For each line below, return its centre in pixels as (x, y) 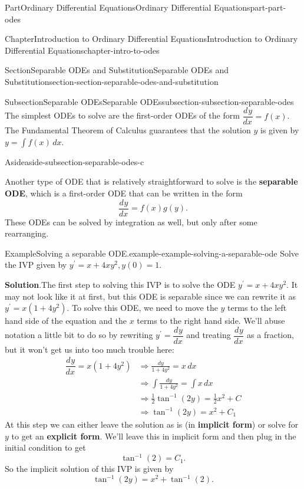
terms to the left (257, 308)
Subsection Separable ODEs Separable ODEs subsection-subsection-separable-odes (149, 101)
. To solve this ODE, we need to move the (142, 308)
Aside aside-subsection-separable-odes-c (75, 161)
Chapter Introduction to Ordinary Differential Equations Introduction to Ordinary (151, 39)
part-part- (268, 7)
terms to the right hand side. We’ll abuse (211, 321)
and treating (209, 335)
